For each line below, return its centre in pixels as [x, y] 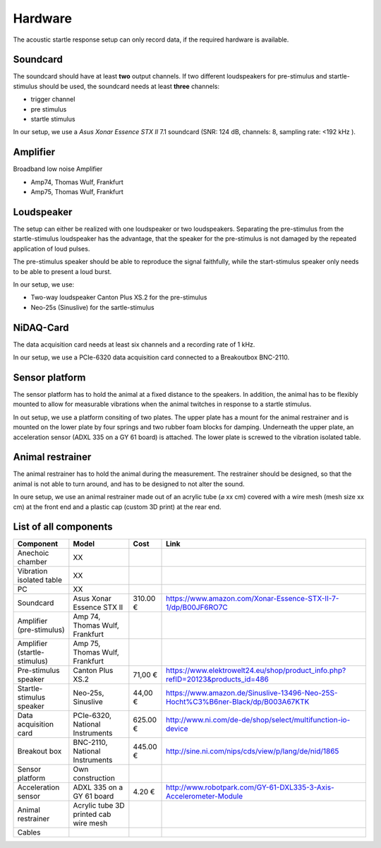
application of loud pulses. [52, 249]
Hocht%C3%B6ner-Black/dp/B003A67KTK [238, 702]
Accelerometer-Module [205, 796]
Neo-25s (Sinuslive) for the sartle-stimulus [92, 307]
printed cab [92, 814]
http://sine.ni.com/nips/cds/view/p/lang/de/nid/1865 [253, 751]
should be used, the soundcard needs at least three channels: [129, 86]
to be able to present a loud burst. [62, 271]
